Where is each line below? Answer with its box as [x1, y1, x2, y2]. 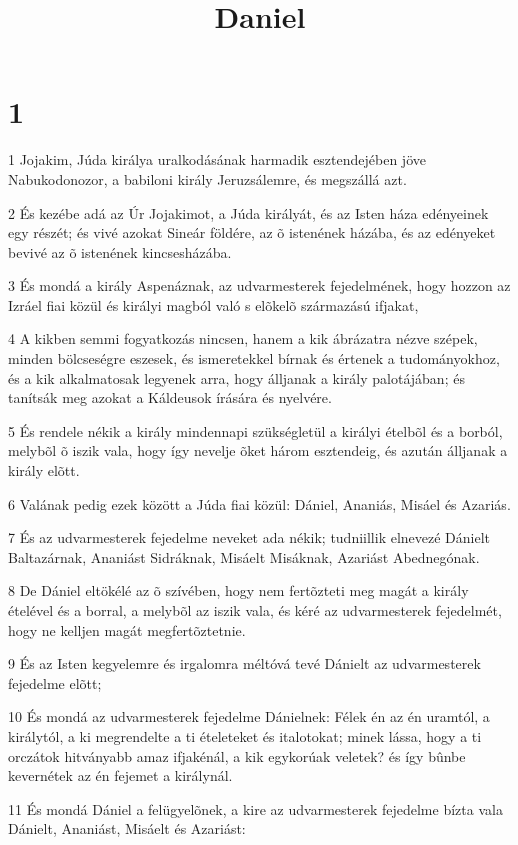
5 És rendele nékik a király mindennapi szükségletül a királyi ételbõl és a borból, [8, 420, 503, 441]
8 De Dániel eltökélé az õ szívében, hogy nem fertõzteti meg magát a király [8, 580, 469, 601]
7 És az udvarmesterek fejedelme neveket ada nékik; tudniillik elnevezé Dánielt [8, 527, 491, 548]
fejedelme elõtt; [8, 672, 102, 693]
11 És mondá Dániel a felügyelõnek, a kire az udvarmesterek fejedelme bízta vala [8, 798, 503, 819]
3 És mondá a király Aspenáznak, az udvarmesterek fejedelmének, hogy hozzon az [8, 275, 511, 296]
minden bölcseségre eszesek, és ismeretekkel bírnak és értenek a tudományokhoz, [8, 348, 500, 369]
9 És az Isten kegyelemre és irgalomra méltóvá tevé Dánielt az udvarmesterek [8, 653, 481, 674]
